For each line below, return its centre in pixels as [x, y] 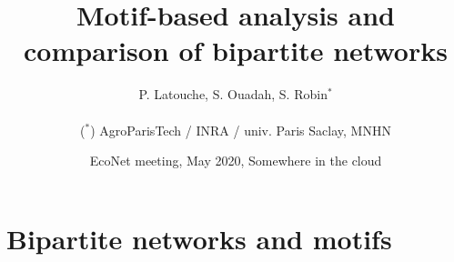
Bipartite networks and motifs [199, 238]
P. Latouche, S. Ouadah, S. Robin [233, 94]
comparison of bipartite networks [236, 50]
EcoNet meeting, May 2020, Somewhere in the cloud [236, 161]
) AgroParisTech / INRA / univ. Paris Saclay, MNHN [241, 130]
